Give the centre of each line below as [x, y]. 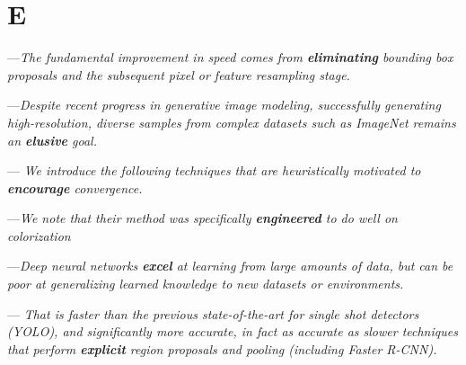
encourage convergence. [75, 187]
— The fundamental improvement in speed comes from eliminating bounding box [230, 57]
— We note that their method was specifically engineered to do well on [202, 218]
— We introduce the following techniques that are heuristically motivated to [214, 170]
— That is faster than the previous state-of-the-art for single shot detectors [213, 313]
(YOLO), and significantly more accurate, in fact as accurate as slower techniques [233, 331]
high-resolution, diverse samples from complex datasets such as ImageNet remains [232, 122]
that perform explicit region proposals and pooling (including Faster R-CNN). [222, 348]
